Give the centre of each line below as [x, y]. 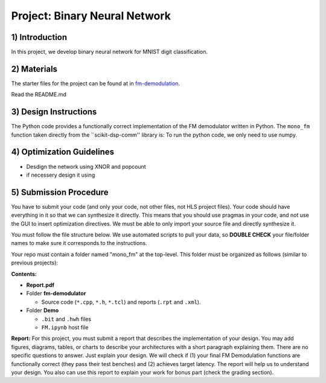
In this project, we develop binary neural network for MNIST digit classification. [110, 52]
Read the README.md [39, 94]
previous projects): [35, 263]
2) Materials [34, 69]
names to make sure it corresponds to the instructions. [79, 243]
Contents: [24, 274]
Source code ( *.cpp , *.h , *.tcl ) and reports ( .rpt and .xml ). [121, 302]
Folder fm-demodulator [56, 293]
